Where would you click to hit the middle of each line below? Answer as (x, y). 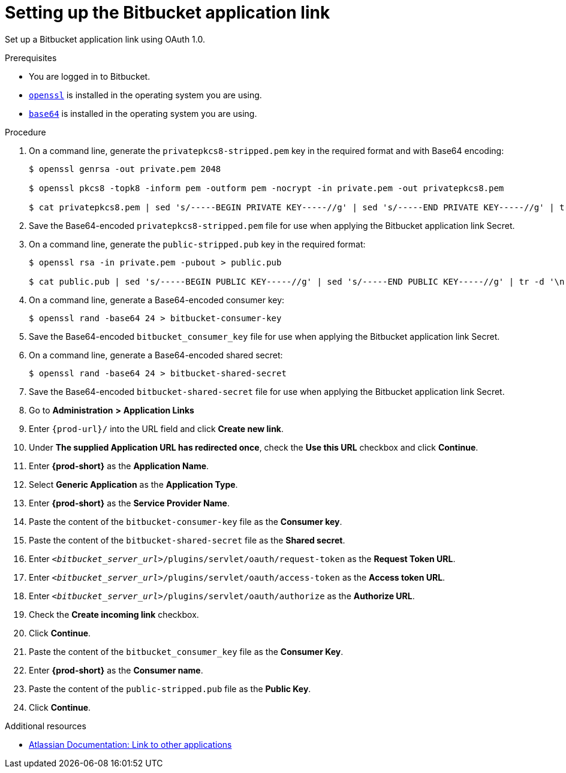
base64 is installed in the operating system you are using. (143, 113)
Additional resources (46, 726)
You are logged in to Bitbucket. (90, 76)
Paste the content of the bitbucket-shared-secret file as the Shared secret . (187, 540)
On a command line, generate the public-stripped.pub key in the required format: (197, 244)
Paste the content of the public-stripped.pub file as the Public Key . (170, 689)
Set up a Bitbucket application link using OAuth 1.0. (105, 39)
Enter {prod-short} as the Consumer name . (116, 670)
